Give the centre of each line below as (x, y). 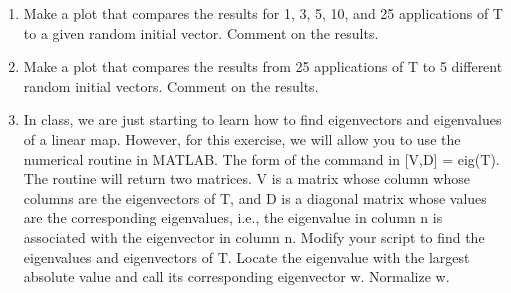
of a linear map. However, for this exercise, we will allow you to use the (242, 138)
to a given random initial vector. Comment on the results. (201, 32)
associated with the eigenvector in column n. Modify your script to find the (254, 236)
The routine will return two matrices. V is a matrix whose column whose (246, 178)
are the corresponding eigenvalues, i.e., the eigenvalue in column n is (233, 217)
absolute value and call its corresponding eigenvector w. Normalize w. (236, 276)
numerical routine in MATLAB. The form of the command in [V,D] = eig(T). (261, 158)
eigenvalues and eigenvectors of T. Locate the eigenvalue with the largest (246, 256)
